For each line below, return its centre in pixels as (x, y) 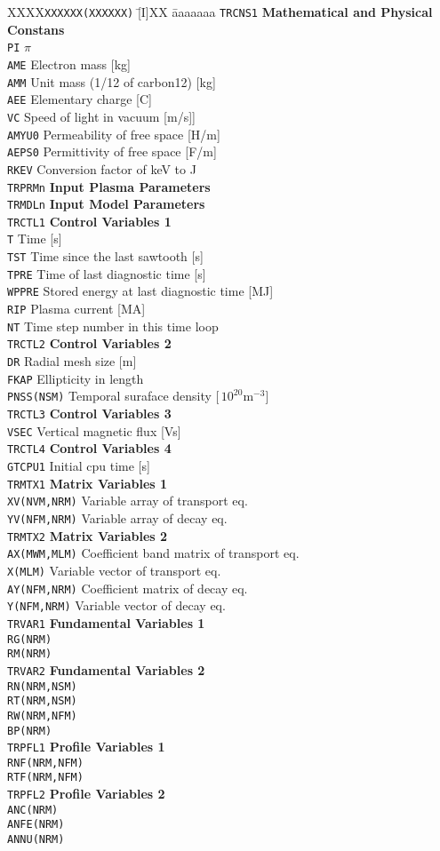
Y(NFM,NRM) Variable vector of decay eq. (116, 605)
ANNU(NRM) (36, 840)
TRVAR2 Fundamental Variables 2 (106, 669)
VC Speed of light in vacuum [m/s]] (101, 116)
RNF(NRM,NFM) (45, 763)
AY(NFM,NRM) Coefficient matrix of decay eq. (128, 588)
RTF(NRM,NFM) (45, 778)
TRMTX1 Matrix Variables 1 (88, 483)
